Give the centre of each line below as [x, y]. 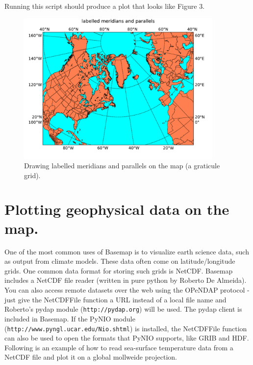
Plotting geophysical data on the [117, 209]
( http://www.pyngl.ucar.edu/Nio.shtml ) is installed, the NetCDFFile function [126, 328]
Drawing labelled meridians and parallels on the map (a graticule [122, 166]
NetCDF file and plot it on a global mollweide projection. [91, 357]
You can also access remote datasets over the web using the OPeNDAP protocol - [127, 290]
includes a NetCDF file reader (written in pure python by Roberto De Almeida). [126, 280]
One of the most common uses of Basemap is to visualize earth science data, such [127, 251]
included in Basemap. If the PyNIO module [70, 318]
